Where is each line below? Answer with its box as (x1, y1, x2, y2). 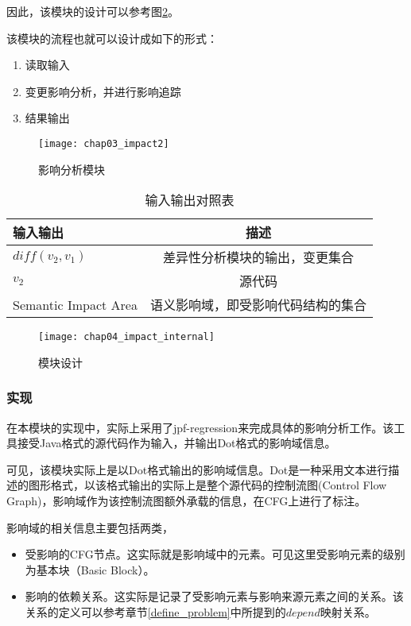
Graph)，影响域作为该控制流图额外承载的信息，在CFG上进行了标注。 (6, 493, 366, 509)
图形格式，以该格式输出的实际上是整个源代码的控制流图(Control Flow (28, 477, 387, 493)
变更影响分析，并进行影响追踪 (25, 83, 181, 99)
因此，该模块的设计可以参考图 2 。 (6, 3, 179, 19)
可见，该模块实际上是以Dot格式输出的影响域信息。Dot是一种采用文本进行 (6, 461, 389, 477)
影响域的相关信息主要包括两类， (6, 519, 173, 535)
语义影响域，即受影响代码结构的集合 (149, 296, 366, 315)
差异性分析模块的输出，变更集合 (162, 248, 354, 267)
